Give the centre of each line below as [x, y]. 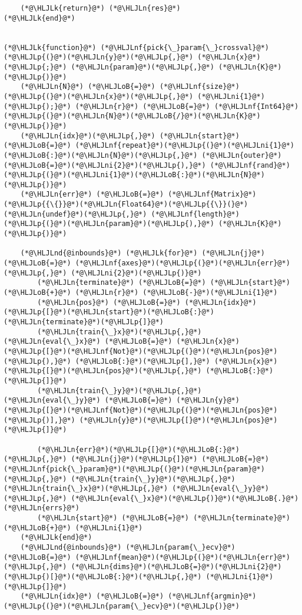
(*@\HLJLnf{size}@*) [199, 87]
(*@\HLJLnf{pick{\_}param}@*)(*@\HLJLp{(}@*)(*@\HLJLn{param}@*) [134, 469]
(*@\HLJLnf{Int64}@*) [256, 106]
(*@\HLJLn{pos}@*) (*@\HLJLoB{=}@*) [109, 302]
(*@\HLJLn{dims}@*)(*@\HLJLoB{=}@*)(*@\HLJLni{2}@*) [176, 567]
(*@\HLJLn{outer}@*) [242, 155]
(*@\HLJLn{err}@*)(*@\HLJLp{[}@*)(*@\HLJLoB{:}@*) [138, 449]
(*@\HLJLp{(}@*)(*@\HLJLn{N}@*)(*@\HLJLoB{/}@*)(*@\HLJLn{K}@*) [132, 116]
